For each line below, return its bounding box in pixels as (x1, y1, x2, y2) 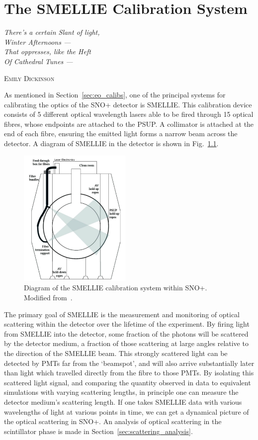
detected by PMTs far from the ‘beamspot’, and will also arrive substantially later (4, 357, 255, 368)
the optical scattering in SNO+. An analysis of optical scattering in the (4, 416, 222, 427)
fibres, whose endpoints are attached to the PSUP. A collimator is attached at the (4, 118, 254, 129)
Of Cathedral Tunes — (4, 56, 73, 66)
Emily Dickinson (4, 73, 55, 83)
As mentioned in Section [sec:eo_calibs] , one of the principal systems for (4, 89, 226, 100)
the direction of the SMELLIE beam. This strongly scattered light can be (4, 348, 228, 358)
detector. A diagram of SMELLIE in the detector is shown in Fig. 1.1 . (4, 138, 219, 149)
